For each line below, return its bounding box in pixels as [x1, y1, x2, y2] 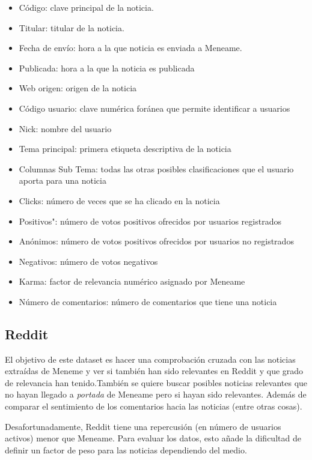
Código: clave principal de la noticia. [19, 1, 154, 13]
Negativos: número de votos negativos [19, 255, 158, 267]
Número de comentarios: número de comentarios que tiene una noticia [19, 295, 277, 307]
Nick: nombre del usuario [19, 122, 112, 135]
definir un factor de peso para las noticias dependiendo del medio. [5, 443, 247, 456]
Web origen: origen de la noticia [19, 82, 137, 94]
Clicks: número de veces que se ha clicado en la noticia [19, 194, 220, 207]
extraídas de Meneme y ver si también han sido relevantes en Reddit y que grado [5, 365, 304, 377]
